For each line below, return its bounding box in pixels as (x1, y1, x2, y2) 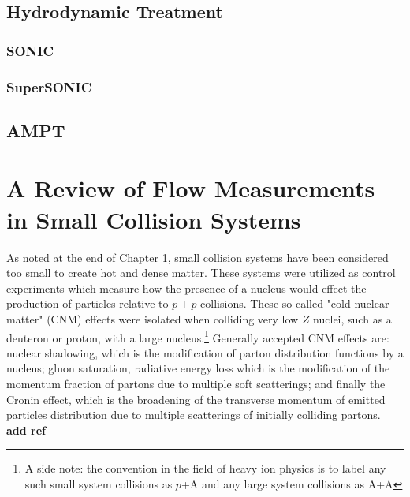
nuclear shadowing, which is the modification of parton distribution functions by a (6, 344, 404, 361)
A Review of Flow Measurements (6, 172, 375, 204)
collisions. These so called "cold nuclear (200, 295, 389, 312)
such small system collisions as (24, 475, 173, 491)
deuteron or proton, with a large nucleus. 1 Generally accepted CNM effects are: (6, 327, 389, 346)
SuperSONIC (6, 77, 92, 96)
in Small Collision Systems (6, 203, 301, 235)
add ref (6, 421, 47, 438)
